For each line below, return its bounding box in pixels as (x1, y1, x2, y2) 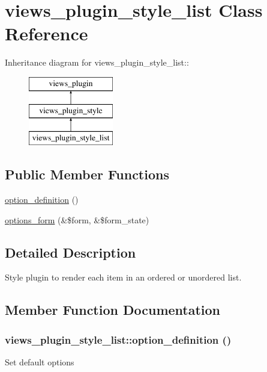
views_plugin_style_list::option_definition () (5, 332, 232, 347)
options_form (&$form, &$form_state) (5, 213, 149, 226)
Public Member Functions (5, 165, 169, 184)
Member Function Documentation (5, 300, 221, 319)
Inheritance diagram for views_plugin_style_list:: (5, 56, 189, 69)
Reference (5, 21, 88, 46)
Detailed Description (5, 243, 136, 261)
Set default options (5, 356, 74, 368)
